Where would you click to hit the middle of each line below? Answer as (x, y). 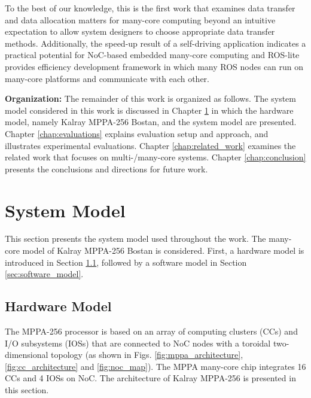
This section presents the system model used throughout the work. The (135, 239)
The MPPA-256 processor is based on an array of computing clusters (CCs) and (151, 331)
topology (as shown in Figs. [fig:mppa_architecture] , (147, 355)
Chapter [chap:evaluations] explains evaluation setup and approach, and (137, 133)
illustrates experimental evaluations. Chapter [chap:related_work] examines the (150, 145)
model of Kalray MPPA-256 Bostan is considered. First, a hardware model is (163, 250)
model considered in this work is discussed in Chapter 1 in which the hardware (149, 110)
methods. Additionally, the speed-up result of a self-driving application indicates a (155, 43)
